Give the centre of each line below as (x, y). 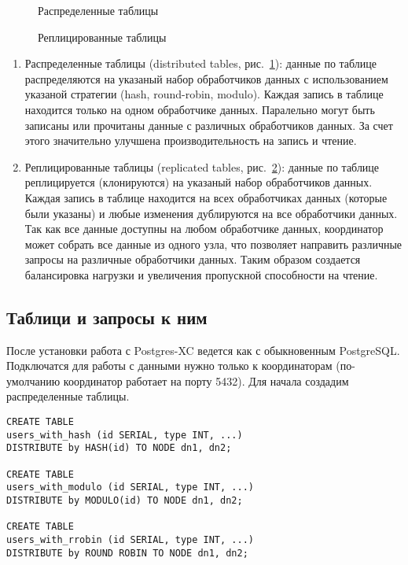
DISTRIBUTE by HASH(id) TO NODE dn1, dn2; (119, 448)
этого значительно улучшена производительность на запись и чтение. (191, 140)
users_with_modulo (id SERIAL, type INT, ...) (130, 487)
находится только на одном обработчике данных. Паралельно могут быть (200, 109)
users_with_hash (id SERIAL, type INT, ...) (125, 435)
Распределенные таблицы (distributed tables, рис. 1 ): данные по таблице (201, 63)
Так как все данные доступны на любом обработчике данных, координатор (204, 229)
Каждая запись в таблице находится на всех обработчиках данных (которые (206, 197)
